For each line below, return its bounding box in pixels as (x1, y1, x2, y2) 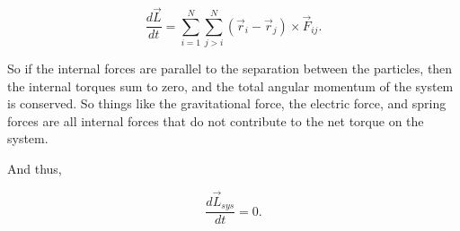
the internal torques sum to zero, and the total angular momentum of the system (7, 76, 454, 95)
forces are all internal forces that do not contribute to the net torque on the (7, 111, 424, 130)
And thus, (7, 158, 62, 177)
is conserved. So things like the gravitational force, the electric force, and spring (7, 94, 447, 113)
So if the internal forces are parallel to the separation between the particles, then (7, 59, 453, 78)
